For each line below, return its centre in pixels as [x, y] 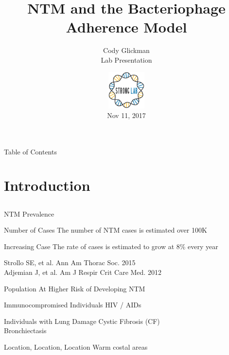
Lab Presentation [126, 59]
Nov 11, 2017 [126, 115]
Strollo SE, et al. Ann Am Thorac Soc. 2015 [70, 262]
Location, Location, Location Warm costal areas [76, 347]
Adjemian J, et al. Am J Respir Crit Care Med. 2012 [83, 272]
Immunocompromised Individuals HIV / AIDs [73, 305]
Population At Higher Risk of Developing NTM [75, 288]
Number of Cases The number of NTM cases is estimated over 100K [106, 230]
